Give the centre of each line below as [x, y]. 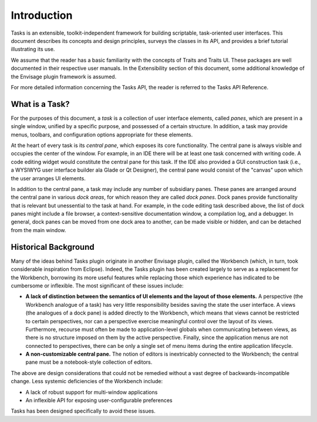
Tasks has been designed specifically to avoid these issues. [83, 411]
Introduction [42, 15]
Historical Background [53, 247]
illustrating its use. [33, 49]
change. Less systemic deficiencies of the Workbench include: [87, 381]
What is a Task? [40, 104]
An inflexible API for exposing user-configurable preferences [99, 400]
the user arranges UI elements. [48, 178]
